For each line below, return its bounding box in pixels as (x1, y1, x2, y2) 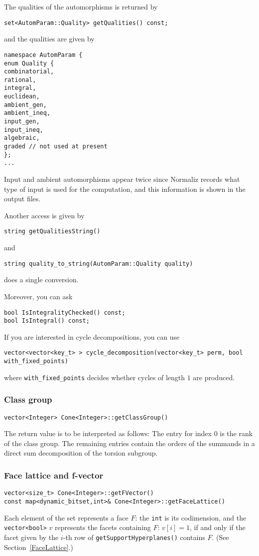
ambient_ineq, (4, 109, 51, 117)
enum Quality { (4, 59, 54, 67)
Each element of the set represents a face (4, 512, 129, 523)
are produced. (193, 372, 235, 382)
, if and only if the (190, 522, 246, 533)
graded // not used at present (4, 143, 108, 150)
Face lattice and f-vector (4, 469, 104, 481)
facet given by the (4, 532, 59, 542)
